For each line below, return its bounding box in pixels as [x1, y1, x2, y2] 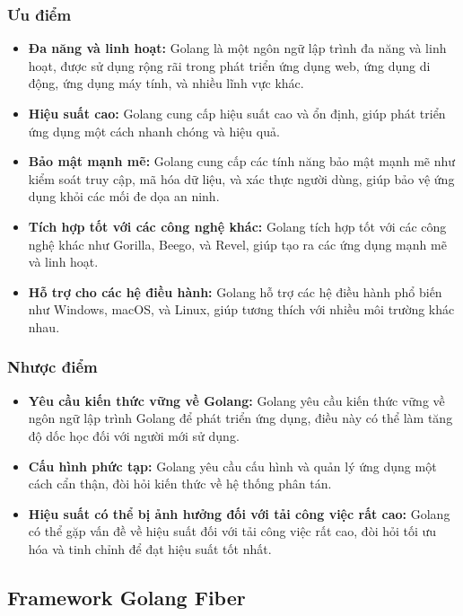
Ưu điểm [7, 3, 72, 25]
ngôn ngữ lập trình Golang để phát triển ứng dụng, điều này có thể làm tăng [28, 409, 453, 427]
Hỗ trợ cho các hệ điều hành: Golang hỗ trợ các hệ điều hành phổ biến [28, 282, 442, 301]
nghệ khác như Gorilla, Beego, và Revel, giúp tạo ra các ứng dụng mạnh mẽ [28, 234, 447, 253]
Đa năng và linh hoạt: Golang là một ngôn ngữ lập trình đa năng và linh [28, 39, 447, 57]
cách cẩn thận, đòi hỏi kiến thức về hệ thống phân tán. [28, 474, 332, 493]
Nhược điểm [7, 356, 98, 378]
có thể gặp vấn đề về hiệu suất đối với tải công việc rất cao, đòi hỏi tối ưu [28, 522, 437, 541]
